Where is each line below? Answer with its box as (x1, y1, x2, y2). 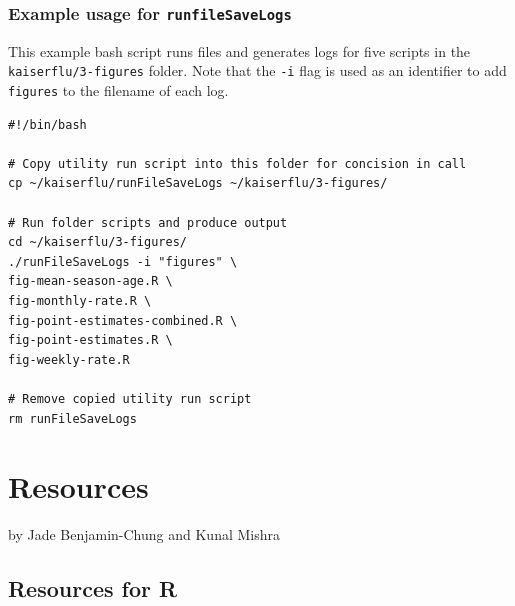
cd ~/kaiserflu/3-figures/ (8, 235, 187, 250)
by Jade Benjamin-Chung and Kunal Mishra (8, 524, 280, 545)
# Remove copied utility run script (8, 392, 252, 406)
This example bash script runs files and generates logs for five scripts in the (8, 40, 471, 61)
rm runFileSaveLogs (8, 411, 137, 426)
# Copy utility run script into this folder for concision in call (8, 156, 467, 171)
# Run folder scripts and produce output (8, 215, 288, 230)
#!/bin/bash (8, 117, 87, 132)
